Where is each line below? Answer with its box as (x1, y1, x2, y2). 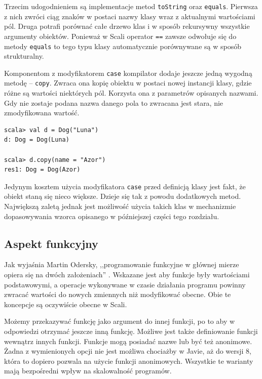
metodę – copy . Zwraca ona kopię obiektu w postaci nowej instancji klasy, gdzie (4, 77, 252, 88)
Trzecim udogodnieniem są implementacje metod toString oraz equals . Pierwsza (4, 1, 258, 11)
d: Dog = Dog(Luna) (4, 136, 69, 144)
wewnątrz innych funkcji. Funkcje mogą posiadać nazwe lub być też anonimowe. (4, 335, 252, 346)
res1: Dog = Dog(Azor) (4, 166, 81, 174)
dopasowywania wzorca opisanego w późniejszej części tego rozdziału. (4, 210, 219, 221)
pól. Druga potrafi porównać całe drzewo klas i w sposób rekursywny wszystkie (4, 21, 250, 31)
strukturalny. (4, 51, 44, 61)
